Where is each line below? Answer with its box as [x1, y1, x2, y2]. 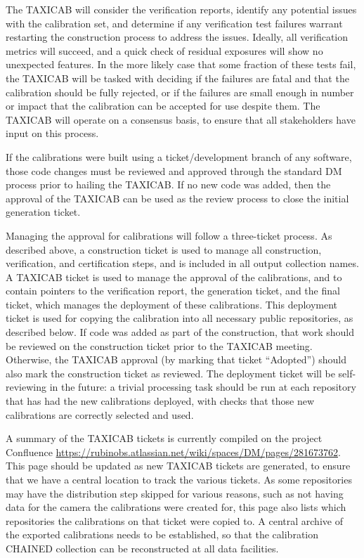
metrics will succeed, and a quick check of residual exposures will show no [6, 43, 323, 58]
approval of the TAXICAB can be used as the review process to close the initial [6, 190, 349, 205]
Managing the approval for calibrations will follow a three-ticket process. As [6, 228, 332, 242]
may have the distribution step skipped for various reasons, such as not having [6, 486, 344, 500]
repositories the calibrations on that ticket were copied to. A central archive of [6, 513, 343, 528]
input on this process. [6, 126, 99, 141]
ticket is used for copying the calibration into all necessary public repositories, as [6, 311, 353, 325]
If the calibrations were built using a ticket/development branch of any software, [6, 149, 352, 164]
